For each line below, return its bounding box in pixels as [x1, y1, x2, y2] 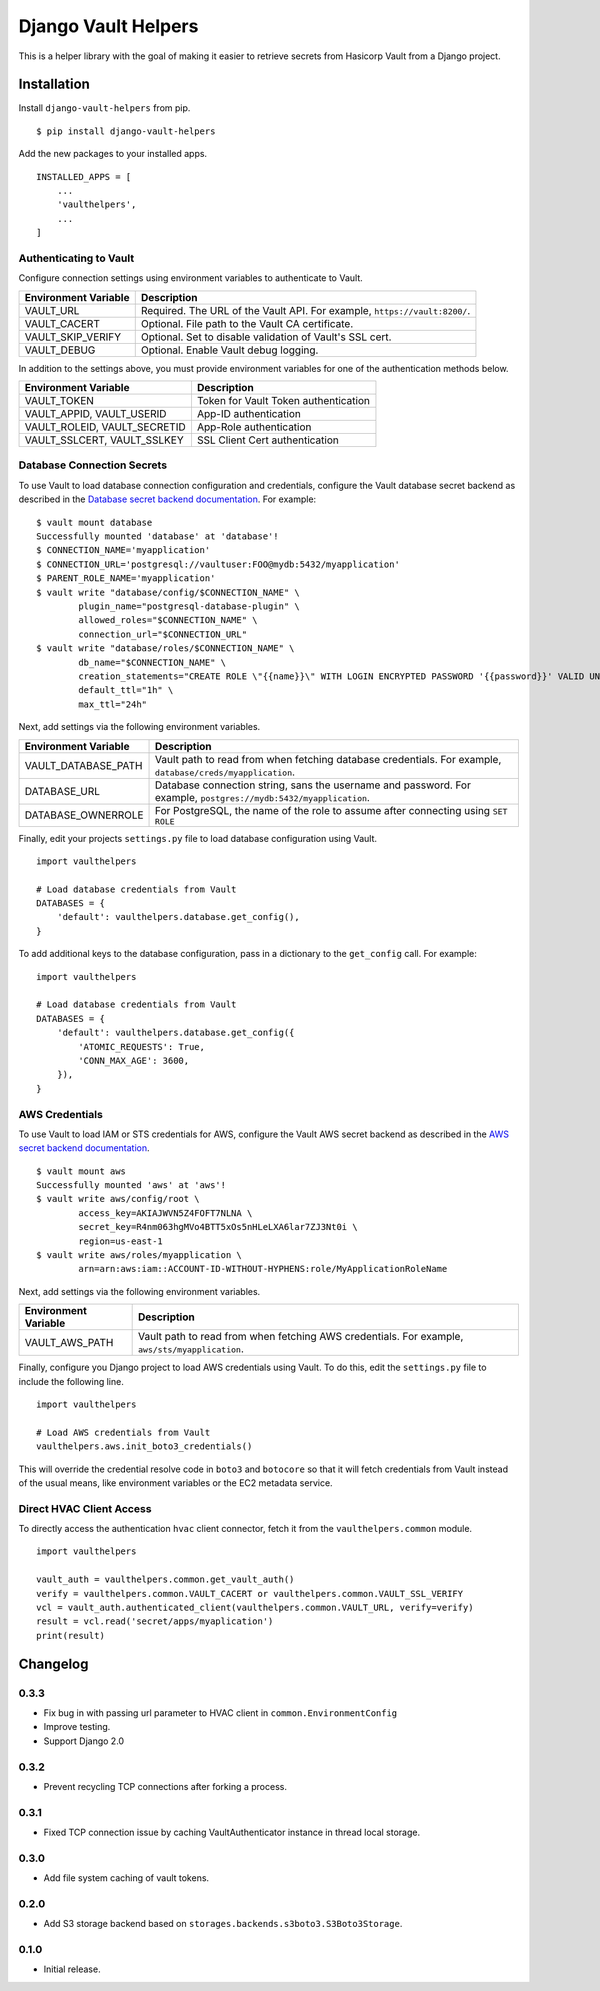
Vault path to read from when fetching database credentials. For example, [155, 752, 502, 766]
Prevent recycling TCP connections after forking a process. [43, 1780, 287, 1792]
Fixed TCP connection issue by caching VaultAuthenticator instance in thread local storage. [43, 1826, 421, 1839]
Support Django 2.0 [43, 1735, 125, 1747]
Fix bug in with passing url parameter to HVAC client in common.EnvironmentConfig [43, 1706, 398, 1719]
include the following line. [18, 1375, 124, 1387]
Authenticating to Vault [18, 251, 135, 265]
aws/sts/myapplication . [138, 1342, 244, 1356]
